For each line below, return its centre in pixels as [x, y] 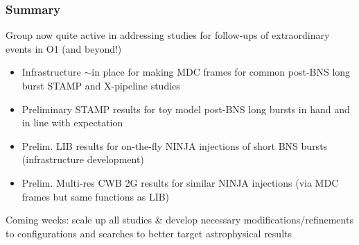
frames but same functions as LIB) [96, 196]
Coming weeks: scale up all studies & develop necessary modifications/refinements [179, 220]
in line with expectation [72, 122]
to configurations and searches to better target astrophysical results [149, 233]
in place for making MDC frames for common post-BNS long [221, 72]
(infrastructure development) [83, 159]
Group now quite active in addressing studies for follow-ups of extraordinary [168, 35]
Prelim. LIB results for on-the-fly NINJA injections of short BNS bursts [175, 145]
